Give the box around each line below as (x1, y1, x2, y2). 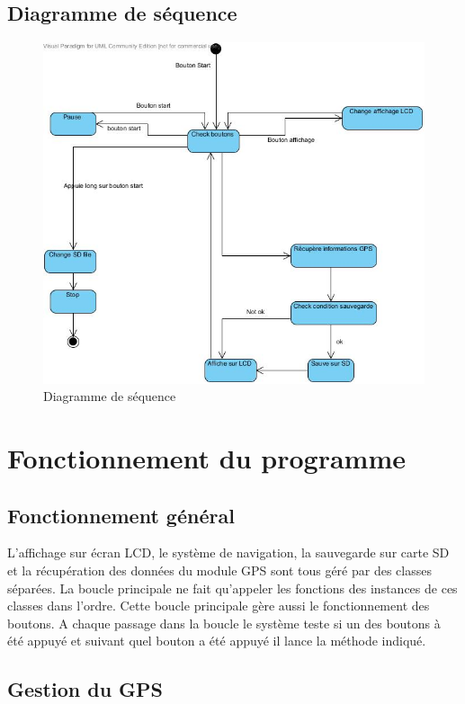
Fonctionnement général (7, 501, 235, 529)
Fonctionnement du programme (7, 440, 406, 476)
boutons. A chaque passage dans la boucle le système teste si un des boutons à (7, 613, 441, 632)
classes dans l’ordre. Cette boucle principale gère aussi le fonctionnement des (7, 596, 430, 615)
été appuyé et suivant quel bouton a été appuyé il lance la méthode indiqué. (7, 631, 426, 650)
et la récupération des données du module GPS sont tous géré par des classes (7, 560, 432, 579)
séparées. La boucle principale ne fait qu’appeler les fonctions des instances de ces (7, 578, 458, 597)
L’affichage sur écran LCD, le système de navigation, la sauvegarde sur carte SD (7, 543, 450, 562)
